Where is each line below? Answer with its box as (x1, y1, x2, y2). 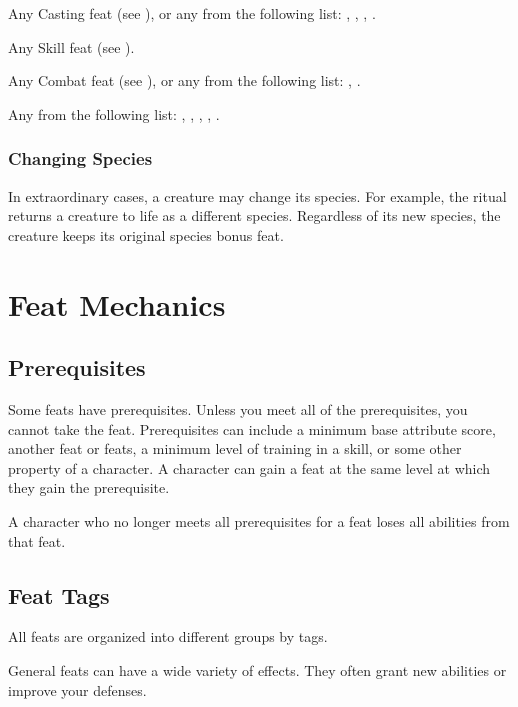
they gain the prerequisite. (8, 477, 170, 498)
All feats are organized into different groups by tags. (8, 626, 328, 647)
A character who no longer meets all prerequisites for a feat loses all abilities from (8, 510, 510, 531)
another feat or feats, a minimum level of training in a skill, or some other (8, 438, 462, 459)
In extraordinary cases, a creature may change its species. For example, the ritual (8, 185, 507, 206)
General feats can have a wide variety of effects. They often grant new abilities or (8, 659, 507, 680)
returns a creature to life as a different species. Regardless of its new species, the (8, 205, 501, 226)
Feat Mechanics (8, 283, 226, 324)
